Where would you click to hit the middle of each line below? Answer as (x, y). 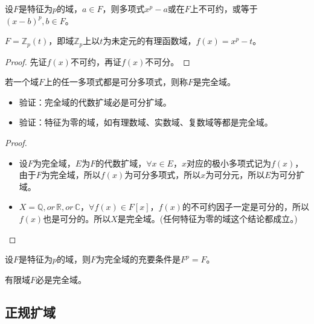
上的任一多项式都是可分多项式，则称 (116, 82)
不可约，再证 (96, 61)
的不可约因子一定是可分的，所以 (245, 207)
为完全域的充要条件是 (139, 259)
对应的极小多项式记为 (229, 163)
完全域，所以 (75, 175)
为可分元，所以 (235, 175)
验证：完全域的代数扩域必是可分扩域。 (95, 102)
